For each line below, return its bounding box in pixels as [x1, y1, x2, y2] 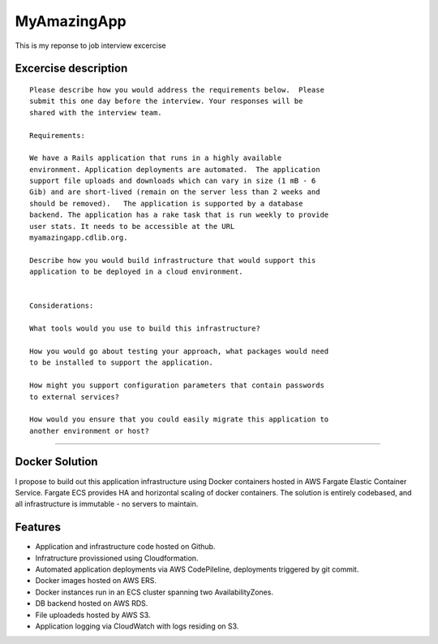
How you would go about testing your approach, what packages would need [29, 346, 329, 356]
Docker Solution [15, 455, 98, 469]
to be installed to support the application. [29, 358, 214, 367]
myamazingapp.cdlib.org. [29, 233, 128, 243]
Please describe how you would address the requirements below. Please [29, 85, 324, 94]
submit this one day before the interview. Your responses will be [29, 97, 303, 106]
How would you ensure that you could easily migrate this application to [29, 415, 329, 424]
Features [15, 521, 61, 534]
